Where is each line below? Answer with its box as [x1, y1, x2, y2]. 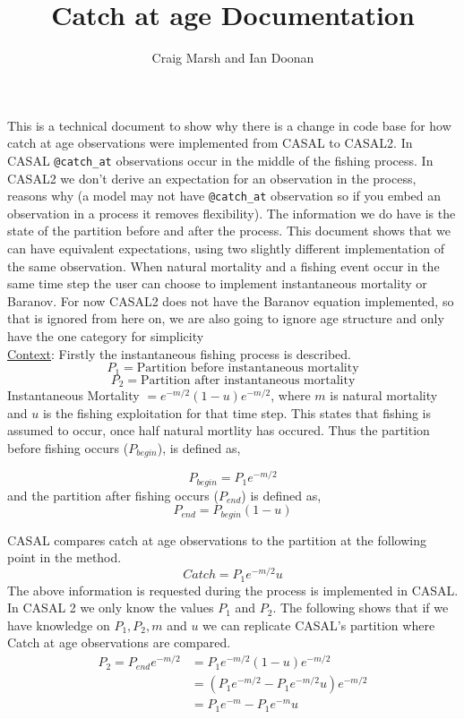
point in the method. [7, 548, 122, 567]
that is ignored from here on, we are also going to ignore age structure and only [7, 309, 444, 328]
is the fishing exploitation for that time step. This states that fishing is [42, 403, 432, 422]
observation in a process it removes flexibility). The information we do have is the [7, 203, 456, 222]
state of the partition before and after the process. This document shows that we [7, 221, 451, 240]
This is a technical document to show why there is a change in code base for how [7, 116, 451, 134]
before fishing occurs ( [7, 438, 129, 457]
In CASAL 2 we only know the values [7, 598, 214, 617]
